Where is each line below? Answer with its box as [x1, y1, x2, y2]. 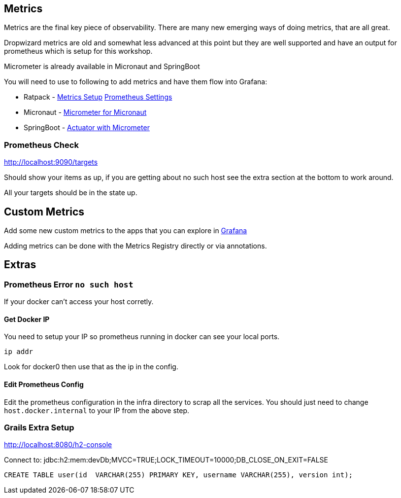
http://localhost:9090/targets [4, 158, 98, 167]
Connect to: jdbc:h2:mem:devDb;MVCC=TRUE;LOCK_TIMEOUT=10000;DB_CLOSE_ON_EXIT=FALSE [4, 456, 329, 464]
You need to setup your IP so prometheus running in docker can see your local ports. [4, 332, 280, 341]
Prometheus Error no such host [4, 279, 134, 289]
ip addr [4, 348, 33, 356]
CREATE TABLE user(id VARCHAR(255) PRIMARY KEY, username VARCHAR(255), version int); [4, 471, 353, 479]
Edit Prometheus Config [4, 380, 84, 389]
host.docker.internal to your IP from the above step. [4, 406, 190, 415]
